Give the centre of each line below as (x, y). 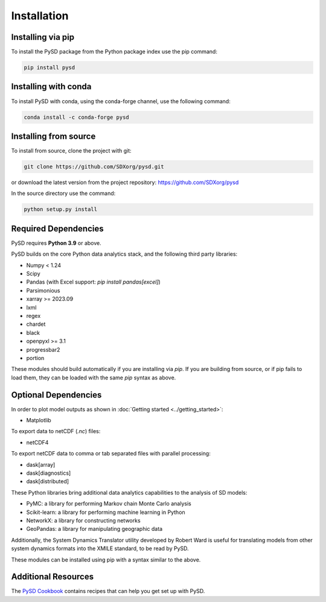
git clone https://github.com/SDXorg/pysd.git (94, 167)
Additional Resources (52, 577)
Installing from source (53, 136)
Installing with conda (51, 87)
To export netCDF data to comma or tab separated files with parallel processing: (111, 454)
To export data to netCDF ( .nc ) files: (56, 431)
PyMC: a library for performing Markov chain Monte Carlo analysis (109, 504)
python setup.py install (61, 209)
